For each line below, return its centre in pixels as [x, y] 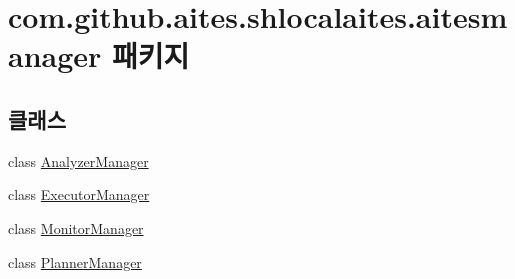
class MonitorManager [76, 227]
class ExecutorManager [79, 194]
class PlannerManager [75, 261]
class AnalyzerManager [78, 160]
